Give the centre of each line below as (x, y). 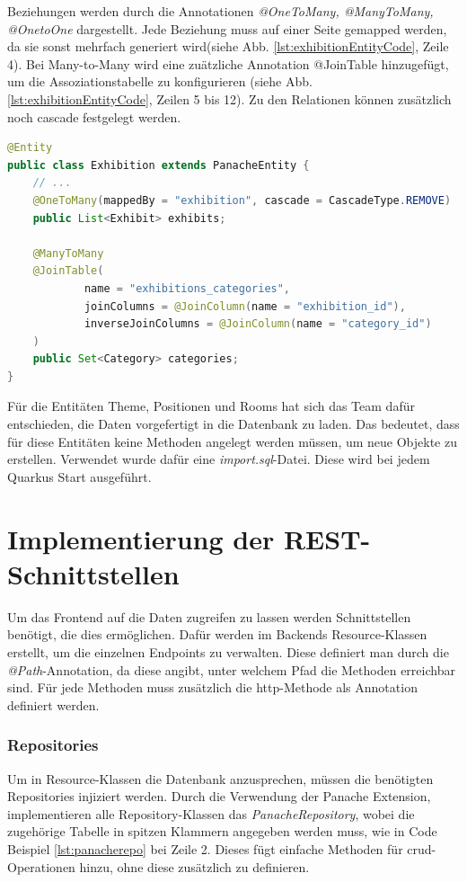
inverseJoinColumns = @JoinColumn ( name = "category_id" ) (258, 324)
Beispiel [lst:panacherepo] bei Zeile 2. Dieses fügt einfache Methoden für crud (220, 848)
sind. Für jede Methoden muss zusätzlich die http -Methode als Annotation (212, 687)
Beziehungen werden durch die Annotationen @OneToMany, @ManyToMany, (220, 11)
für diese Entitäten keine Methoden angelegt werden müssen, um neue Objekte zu (232, 441)
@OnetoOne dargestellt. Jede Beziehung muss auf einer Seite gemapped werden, (227, 28)
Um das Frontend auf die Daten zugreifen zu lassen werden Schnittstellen (209, 616)
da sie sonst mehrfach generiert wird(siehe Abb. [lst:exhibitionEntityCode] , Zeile (228, 46)
